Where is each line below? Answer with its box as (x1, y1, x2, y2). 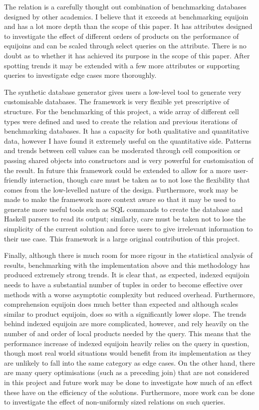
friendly (4, 175, 27, 185)
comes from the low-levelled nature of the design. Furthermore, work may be (4, 184, 238, 195)
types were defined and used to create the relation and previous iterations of (4, 116, 238, 126)
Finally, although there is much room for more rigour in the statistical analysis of (4, 250, 253, 260)
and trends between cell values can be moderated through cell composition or (4, 145, 241, 156)
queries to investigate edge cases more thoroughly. (4, 70, 157, 80)
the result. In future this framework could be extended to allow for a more (4, 165, 231, 175)
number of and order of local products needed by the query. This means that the (4, 328, 251, 338)
